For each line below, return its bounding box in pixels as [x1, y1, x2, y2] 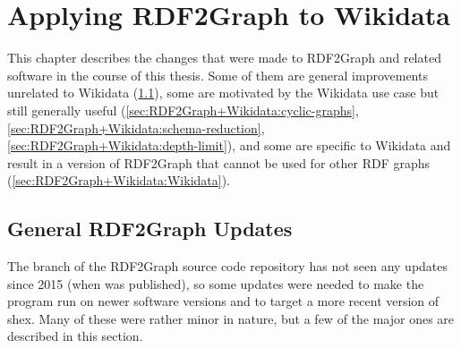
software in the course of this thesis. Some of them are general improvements [7, 65, 428, 84]
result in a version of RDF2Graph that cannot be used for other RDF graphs [7, 153, 431, 172]
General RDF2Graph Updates [7, 215, 293, 242]
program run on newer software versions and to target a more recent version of [7, 292, 440, 310]
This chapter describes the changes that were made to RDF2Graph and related [7, 48, 441, 67]
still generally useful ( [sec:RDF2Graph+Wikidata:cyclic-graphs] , [7, 100, 359, 119]
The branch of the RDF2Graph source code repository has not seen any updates [7, 257, 448, 276]
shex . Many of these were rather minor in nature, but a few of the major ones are [7, 309, 455, 327]
